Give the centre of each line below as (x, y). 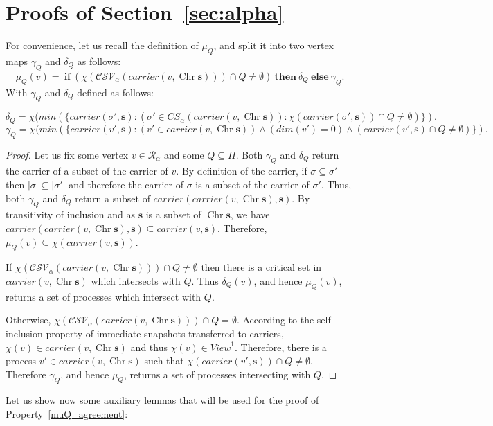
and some (184, 154)
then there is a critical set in (261, 267)
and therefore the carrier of (126, 184)
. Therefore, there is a (281, 347)
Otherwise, (28, 320)
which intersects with (136, 280)
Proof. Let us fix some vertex (67, 154)
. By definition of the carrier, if (242, 171)
